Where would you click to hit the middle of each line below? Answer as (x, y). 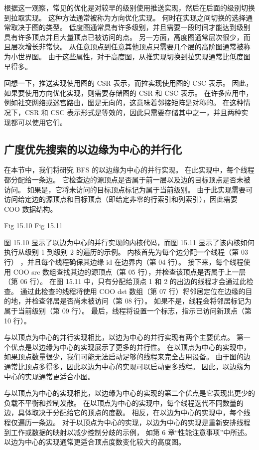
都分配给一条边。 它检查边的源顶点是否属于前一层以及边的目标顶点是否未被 (127, 179)
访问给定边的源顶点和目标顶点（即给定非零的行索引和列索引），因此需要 (121, 199)
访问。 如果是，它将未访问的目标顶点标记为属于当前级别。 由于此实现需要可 (129, 189)
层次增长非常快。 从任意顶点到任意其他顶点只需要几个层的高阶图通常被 (127, 47)
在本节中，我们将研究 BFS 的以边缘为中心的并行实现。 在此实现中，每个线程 (129, 170)
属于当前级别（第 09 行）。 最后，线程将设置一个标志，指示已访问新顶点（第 (128, 311)
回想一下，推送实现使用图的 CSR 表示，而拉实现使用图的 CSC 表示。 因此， (129, 83)
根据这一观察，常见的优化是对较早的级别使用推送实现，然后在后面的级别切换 (129, 7)
